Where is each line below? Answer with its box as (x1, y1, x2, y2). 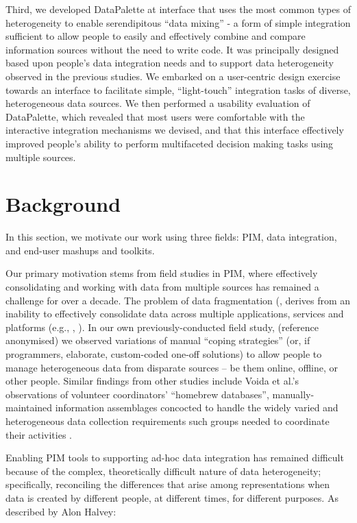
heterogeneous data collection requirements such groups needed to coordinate (5, 413, 330, 428)
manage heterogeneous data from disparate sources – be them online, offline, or (5, 360, 338, 374)
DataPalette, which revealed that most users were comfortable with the (5, 109, 305, 123)
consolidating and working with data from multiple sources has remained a (5, 280, 319, 294)
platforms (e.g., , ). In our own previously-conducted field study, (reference (5, 319, 319, 334)
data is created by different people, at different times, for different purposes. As (5, 490, 338, 504)
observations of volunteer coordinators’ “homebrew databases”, (5, 387, 269, 401)
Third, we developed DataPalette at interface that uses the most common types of (5, 2, 351, 16)
